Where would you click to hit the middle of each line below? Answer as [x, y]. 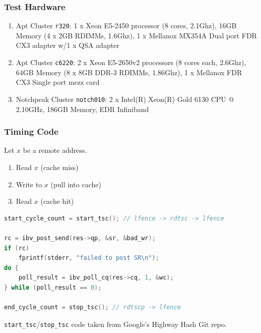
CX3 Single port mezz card [58, 82]
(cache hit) [57, 201]
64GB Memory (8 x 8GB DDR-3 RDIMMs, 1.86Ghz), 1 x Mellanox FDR [129, 72]
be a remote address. [55, 150]
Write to [29, 184]
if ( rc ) [17, 248]
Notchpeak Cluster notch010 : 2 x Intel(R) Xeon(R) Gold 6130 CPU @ [125, 99]
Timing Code [31, 131]
